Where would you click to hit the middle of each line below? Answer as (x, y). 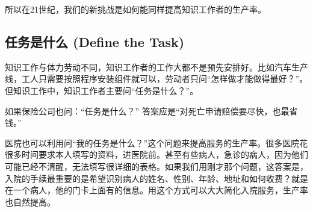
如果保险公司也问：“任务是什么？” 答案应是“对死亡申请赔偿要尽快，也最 (147, 111)
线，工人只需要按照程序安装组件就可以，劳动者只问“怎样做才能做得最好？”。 (156, 79)
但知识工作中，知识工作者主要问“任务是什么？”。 (102, 90)
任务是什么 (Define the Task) (95, 41)
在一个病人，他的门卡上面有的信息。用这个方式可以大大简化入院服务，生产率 (156, 190)
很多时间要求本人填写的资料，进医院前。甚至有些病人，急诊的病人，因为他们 (156, 154)
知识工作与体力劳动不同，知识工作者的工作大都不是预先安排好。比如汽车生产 (156, 67)
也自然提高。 (30, 201)
